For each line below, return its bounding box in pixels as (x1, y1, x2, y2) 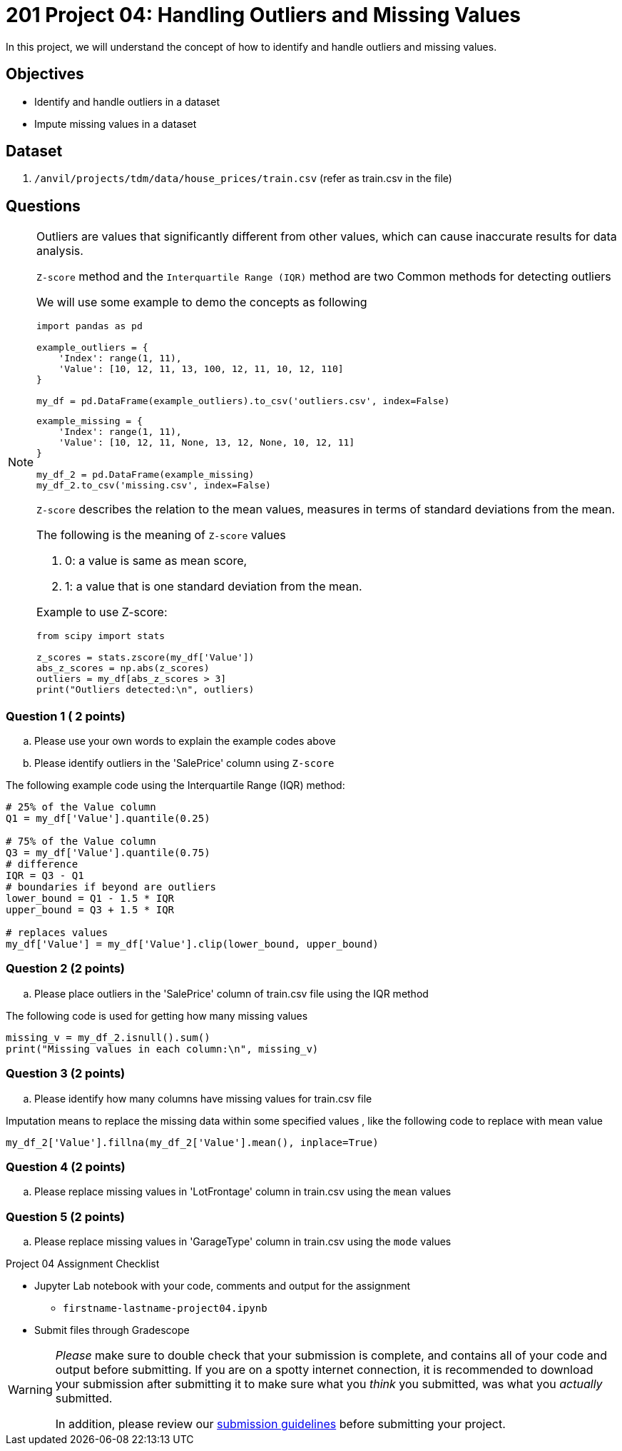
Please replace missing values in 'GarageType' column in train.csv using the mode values (34, 1235, 452, 1248)
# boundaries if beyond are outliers (6, 881, 217, 893)
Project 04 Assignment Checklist (6, 1257, 160, 1270)
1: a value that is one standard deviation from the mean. (65, 579, 362, 594)
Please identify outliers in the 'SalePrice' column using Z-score (34, 757, 335, 770)
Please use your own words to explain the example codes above (34, 735, 336, 748)
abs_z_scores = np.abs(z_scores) (36, 663, 210, 674)
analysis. (36, 243, 83, 258)
